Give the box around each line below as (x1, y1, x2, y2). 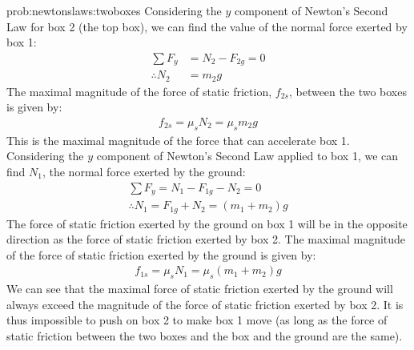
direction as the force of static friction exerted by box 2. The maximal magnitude (6, 231, 406, 247)
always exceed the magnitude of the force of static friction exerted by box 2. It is (6, 296, 404, 312)
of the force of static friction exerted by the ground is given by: (6, 246, 316, 263)
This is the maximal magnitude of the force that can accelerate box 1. (6, 131, 350, 148)
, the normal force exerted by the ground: (42, 163, 246, 179)
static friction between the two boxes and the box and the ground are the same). (6, 327, 403, 344)
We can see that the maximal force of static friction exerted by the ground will (6, 280, 393, 297)
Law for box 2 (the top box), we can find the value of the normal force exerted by (6, 18, 408, 34)
